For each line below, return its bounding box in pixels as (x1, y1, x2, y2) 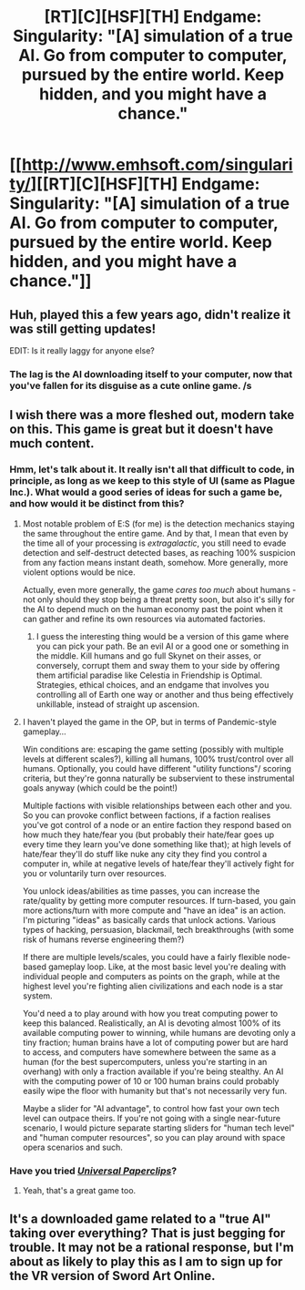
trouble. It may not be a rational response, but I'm (9, 1240, 294, 1255)
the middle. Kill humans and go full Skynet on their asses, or (36, 650, 262, 661)
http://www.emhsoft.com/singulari (21, 155, 293, 175)
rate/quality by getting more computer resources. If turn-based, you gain (22, 895, 296, 906)
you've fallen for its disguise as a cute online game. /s (9, 379, 252, 392)
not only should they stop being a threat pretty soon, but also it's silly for (22, 594, 295, 605)
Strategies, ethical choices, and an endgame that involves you (36, 679, 269, 690)
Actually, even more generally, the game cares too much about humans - (22, 584, 297, 595)
